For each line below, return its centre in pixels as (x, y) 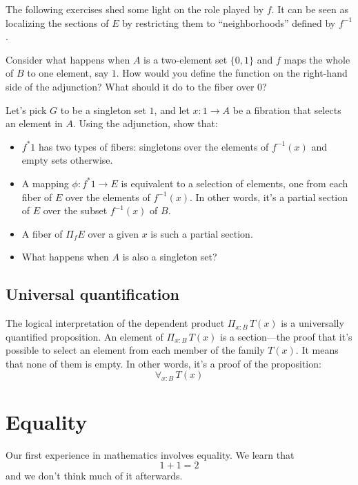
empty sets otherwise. (67, 160)
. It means (317, 350)
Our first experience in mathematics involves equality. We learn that (150, 454)
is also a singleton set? (170, 257)
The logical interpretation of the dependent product (115, 323)
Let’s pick (26, 110)
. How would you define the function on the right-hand (232, 73)
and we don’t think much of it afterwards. (94, 476)
